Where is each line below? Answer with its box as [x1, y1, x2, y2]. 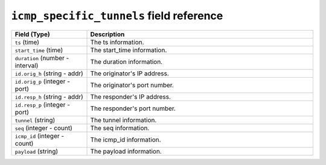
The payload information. [90, 147, 162, 155]
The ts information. [90, 38, 144, 46]
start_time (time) [14, 46, 63, 54]
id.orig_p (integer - [14, 77, 71, 86]
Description [90, 30, 125, 39]
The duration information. [90, 57, 163, 66]
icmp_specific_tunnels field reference [11, 9, 223, 22]
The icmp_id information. [90, 135, 161, 144]
